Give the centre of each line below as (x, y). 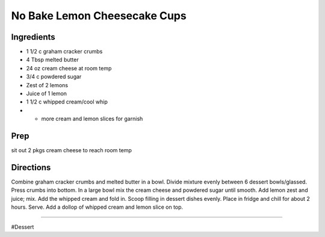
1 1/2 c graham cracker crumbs (64, 52)
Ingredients (33, 37)
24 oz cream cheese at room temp (69, 68)
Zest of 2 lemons (47, 85)
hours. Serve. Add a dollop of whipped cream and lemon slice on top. (97, 207)
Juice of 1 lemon (47, 94)
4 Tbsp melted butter (52, 60)
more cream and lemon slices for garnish (92, 119)
